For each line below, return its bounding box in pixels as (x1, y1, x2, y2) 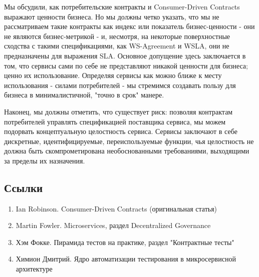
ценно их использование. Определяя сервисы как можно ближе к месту (4, 70, 222, 80)
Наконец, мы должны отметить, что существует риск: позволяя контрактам (4, 106, 233, 116)
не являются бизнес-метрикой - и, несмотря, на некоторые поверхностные (4, 30, 230, 41)
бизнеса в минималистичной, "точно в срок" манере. (4, 89, 164, 100)
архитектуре (16, 263, 53, 274)
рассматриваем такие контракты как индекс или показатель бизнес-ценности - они (4, 21, 255, 31)
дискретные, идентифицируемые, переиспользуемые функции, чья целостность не (4, 135, 254, 146)
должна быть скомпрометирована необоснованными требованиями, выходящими (4, 145, 249, 156)
